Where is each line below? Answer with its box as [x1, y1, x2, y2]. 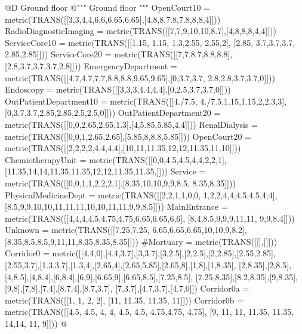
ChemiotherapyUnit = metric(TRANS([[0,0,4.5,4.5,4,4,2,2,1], [5, 153, 227, 166]
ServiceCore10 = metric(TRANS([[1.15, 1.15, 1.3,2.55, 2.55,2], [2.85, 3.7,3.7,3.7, [5, 36, 295, 48]
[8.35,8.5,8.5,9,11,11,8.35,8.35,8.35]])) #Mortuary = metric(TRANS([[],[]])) [5, 235, 278, 247]
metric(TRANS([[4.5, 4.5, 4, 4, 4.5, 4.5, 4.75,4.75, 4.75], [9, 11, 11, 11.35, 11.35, [5, 305, 294, 318]
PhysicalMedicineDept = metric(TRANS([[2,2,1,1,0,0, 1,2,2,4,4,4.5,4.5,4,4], [5, 188, 278, 201]
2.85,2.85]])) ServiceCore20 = [5, 48, 112, 60]
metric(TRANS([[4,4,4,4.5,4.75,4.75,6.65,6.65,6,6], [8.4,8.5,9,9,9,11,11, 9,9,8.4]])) [5, 212, 295, 224]
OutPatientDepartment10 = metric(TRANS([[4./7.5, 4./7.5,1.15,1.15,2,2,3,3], [5, 94, 287, 107]
